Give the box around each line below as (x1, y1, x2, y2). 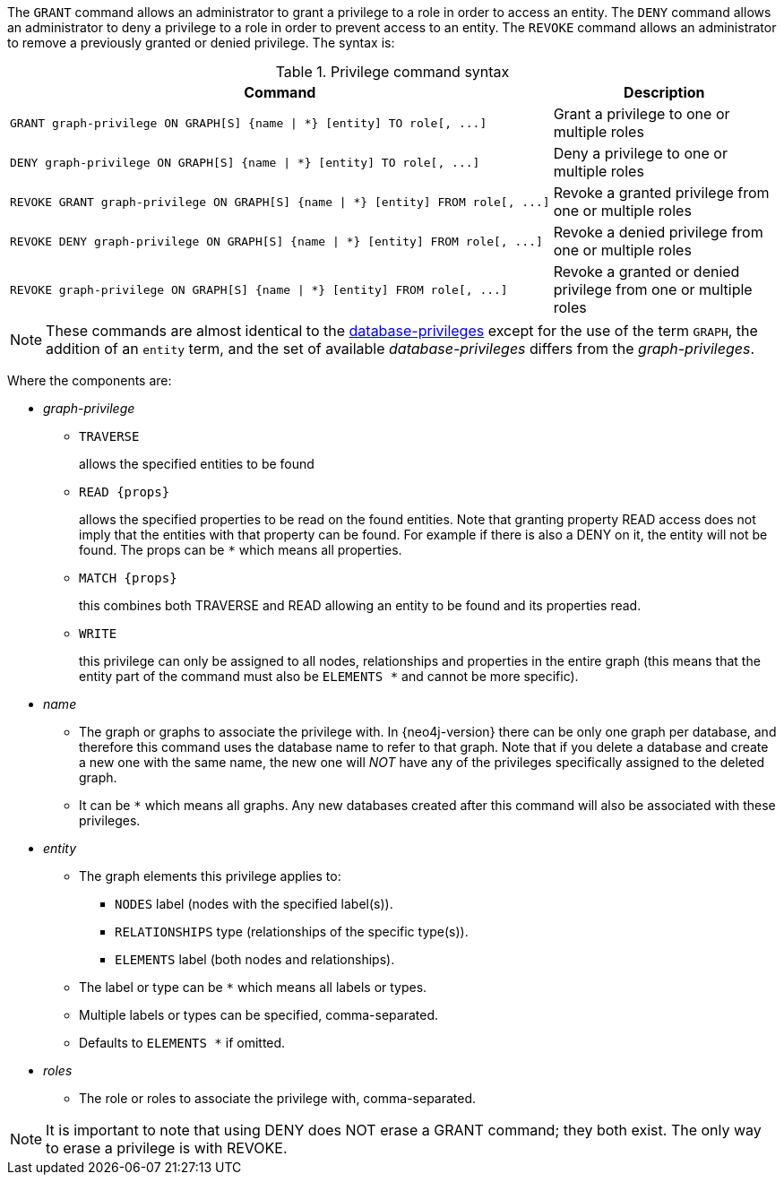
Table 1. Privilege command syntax (275, 63, 510, 81)
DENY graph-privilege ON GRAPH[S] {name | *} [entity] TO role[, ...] (10, 155, 480, 169)
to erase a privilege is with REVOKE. (46, 1139, 288, 1157)
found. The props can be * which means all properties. (79, 542, 402, 557)
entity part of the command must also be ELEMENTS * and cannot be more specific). (79, 669, 579, 684)
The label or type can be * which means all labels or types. (79, 979, 427, 995)
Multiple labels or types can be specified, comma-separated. (79, 1007, 438, 1022)
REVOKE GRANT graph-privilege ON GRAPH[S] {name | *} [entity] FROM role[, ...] (10, 194, 550, 209)
